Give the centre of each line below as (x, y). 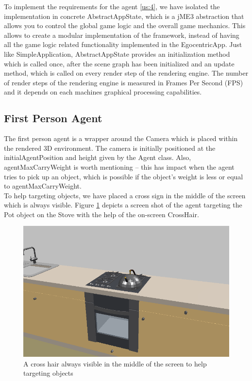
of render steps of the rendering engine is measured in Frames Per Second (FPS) (124, 82)
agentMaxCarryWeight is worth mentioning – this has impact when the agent (119, 167)
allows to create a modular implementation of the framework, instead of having (122, 35)
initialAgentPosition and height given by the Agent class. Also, (98, 157)
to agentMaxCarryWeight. (43, 186)
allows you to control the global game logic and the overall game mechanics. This (125, 25)
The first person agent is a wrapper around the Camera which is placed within (121, 138)
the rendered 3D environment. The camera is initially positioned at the (110, 148)
